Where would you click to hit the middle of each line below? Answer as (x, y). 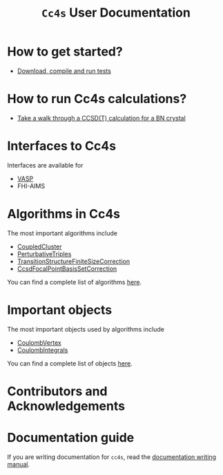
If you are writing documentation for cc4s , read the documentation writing (111, 457)
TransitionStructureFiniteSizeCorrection (73, 261)
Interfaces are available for (45, 165)
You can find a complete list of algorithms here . (75, 282)
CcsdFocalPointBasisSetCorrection (67, 269)
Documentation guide (71, 438)
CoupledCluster (39, 247)
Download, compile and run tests (64, 71)
